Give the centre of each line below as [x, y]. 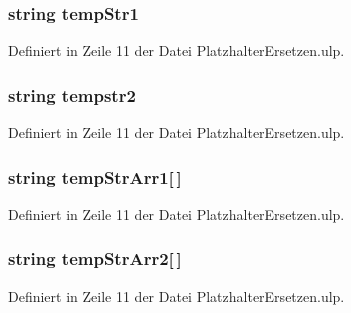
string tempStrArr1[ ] [95, 176]
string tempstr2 [72, 94]
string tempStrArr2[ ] [95, 258]
